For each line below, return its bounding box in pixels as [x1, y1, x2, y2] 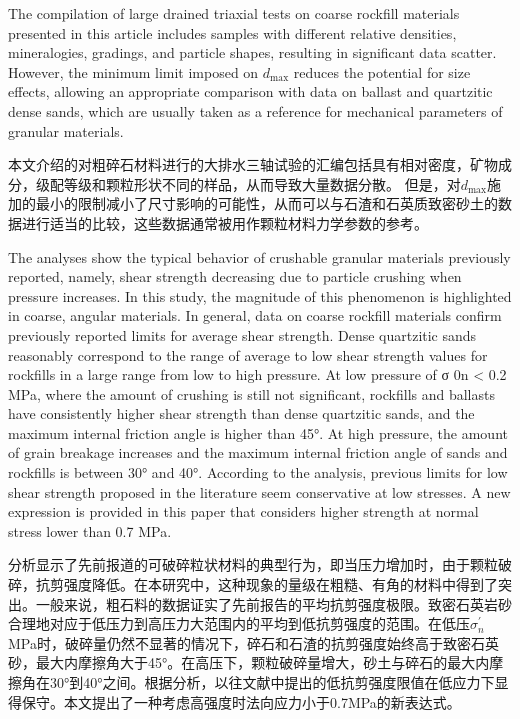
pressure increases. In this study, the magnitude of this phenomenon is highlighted [8, 285, 512, 306]
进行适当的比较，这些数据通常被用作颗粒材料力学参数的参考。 [21, 212, 428, 233]
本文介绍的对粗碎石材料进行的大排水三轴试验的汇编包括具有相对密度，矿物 [8, 154, 498, 175]
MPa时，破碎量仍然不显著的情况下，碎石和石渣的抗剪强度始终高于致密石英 [8, 632, 499, 653]
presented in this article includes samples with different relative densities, [8, 22, 457, 43]
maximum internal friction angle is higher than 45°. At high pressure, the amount [8, 422, 508, 443]
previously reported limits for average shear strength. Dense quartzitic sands [8, 324, 477, 345]
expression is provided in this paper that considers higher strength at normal [8, 501, 479, 522]
